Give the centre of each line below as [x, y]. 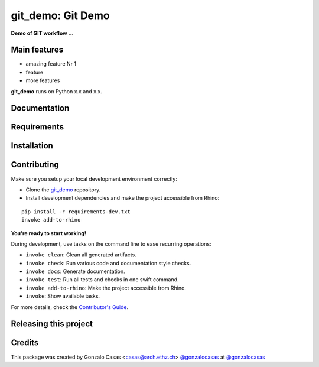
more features [43, 80]
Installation [32, 146]
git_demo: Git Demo [61, 15]
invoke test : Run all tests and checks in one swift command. [102, 280]
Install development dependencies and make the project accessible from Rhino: [123, 198]
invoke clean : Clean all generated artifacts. [81, 255]
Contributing [35, 165]
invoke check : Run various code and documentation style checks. [108, 263]
